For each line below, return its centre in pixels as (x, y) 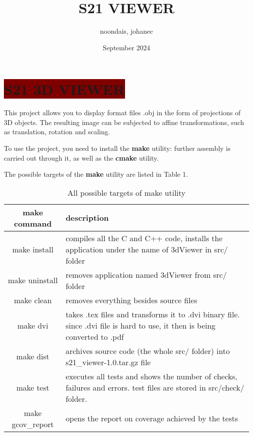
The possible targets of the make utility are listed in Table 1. (96, 174)
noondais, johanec (126, 31)
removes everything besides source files (131, 300)
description (87, 218)
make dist (33, 356)
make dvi (33, 325)
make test (33, 387)
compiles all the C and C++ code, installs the (144, 238)
